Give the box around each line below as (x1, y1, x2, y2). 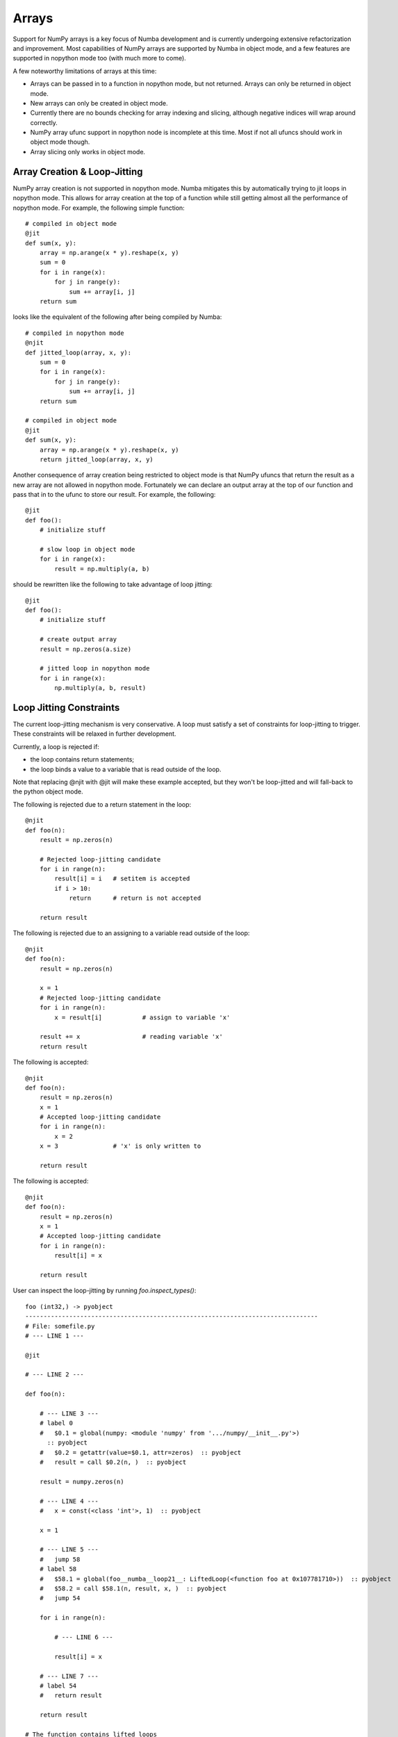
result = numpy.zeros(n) (39, 1477, 124, 1485)
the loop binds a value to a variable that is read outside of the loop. (30, 765, 222, 773)
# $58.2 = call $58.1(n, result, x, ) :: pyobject (39, 1585, 227, 1592)
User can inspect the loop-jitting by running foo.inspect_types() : (13, 1286, 197, 1295)
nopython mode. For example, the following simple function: (13, 204, 185, 212)
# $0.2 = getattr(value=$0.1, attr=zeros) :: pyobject (39, 1449, 242, 1456)
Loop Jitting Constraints (13, 702, 120, 714)
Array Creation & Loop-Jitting (13, 165, 143, 177)
